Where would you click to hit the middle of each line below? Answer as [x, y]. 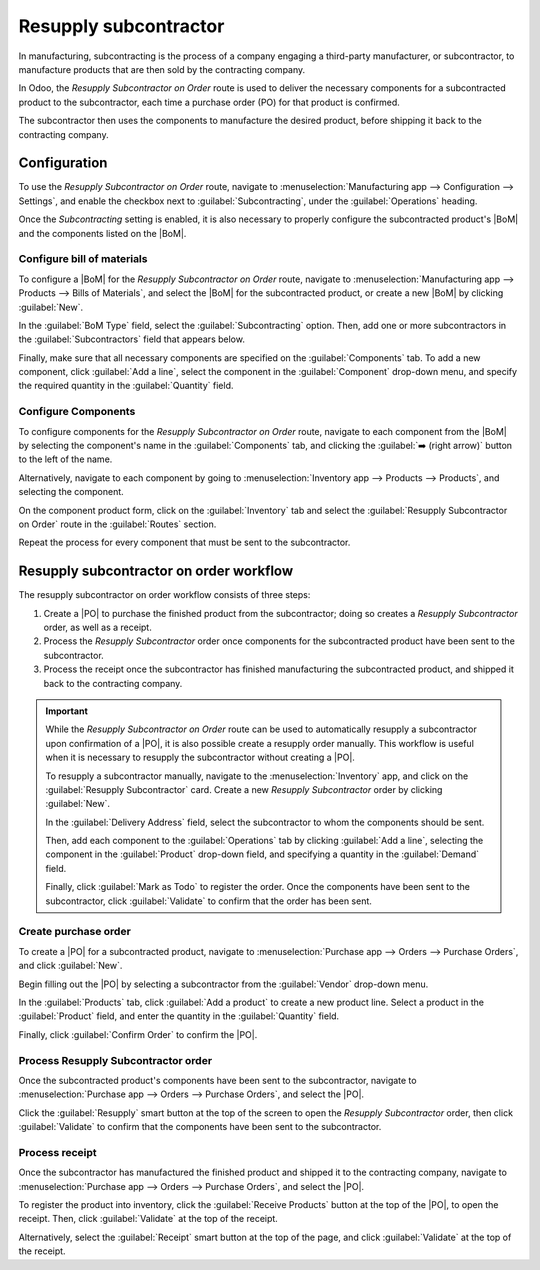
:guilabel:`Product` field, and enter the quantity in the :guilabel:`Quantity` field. [179, 1016]
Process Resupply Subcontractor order [115, 1060]
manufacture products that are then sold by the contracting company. [162, 69]
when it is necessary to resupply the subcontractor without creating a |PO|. [200, 757]
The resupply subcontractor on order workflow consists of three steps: [164, 595]
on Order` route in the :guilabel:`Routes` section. [117, 524]
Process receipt [57, 1152]
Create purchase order [75, 932]
